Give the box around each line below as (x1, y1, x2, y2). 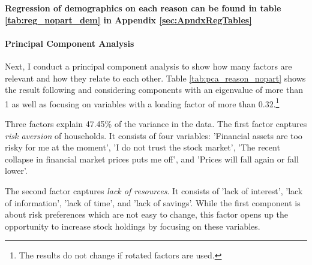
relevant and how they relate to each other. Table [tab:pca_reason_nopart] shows (5, 71, 306, 84)
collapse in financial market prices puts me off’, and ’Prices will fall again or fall (5, 152, 299, 165)
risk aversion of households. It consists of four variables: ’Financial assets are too (5, 129, 302, 141)
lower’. (5, 164, 28, 177)
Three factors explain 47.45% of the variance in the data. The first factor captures (5, 118, 307, 130)
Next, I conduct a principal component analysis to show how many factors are (5, 59, 292, 72)
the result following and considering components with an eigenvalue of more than (5, 83, 303, 96)
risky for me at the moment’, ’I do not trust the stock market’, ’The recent (5, 141, 280, 153)
